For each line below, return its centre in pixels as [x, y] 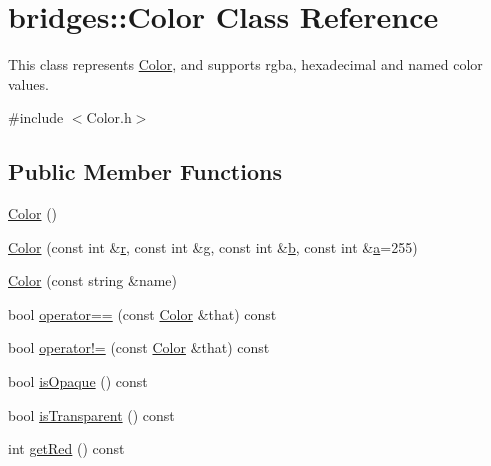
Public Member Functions [145, 171]
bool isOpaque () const [78, 381]
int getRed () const [66, 448]
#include [36, 117]
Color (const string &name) [93, 280]
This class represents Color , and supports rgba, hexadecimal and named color [245, 64]
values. [28, 83]
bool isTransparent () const [91, 414]
